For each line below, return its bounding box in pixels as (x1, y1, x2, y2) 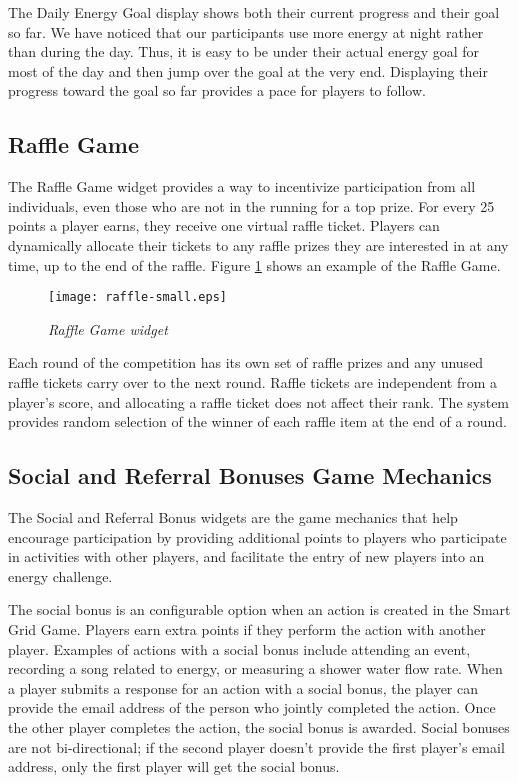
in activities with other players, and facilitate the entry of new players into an (8, 546, 485, 567)
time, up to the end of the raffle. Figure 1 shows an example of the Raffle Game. (8, 254, 501, 275)
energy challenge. (8, 565, 113, 586)
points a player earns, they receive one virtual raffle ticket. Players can (8, 215, 440, 236)
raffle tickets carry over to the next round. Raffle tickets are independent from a (8, 371, 498, 392)
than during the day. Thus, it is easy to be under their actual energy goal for (8, 41, 480, 62)
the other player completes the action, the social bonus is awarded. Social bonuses (8, 716, 510, 737)
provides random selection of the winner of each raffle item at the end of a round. (8, 411, 507, 432)
